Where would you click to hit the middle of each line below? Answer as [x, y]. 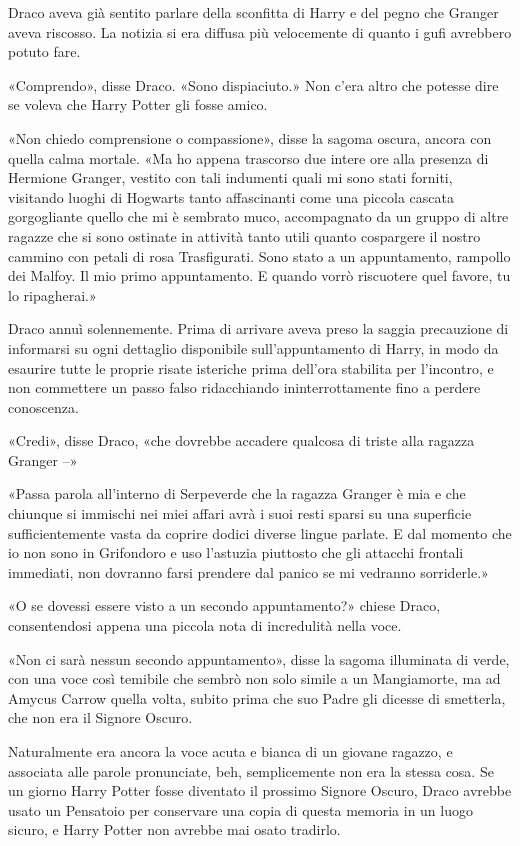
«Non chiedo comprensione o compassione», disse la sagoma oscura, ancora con [250, 137]
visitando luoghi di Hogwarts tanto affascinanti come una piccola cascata [231, 196]
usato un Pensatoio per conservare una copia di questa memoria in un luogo [240, 809]
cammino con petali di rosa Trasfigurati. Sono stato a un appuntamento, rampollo [259, 255]
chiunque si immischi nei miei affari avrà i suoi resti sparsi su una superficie [240, 513]
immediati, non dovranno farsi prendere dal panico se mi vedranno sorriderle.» [248, 571]
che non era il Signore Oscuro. [100, 717]
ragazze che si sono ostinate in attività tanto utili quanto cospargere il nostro [244, 235]
